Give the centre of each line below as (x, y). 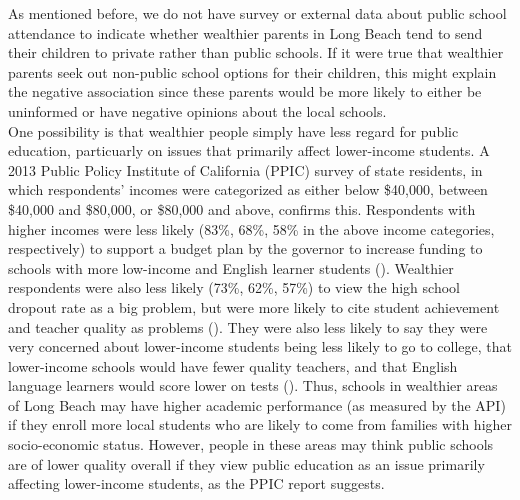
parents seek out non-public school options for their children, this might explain (252, 71)
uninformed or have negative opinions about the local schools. (197, 110)
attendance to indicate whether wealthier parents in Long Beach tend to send (245, 32)
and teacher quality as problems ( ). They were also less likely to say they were (248, 326)
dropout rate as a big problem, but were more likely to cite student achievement (254, 306)
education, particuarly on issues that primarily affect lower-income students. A (249, 150)
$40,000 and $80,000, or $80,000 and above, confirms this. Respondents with (242, 208)
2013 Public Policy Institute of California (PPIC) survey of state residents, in (245, 169)
